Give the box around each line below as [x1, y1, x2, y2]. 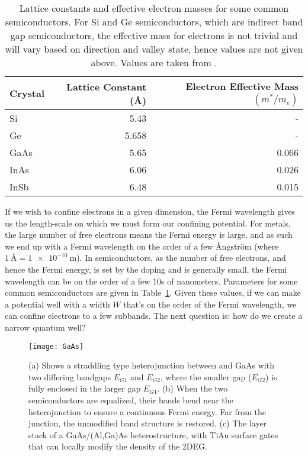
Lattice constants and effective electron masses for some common [19, 1, 289, 15]
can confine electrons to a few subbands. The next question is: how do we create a [5, 309, 303, 322]
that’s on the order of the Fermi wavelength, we [123, 297, 297, 310]
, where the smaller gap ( [161, 370, 252, 383]
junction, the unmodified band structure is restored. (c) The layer [28, 417, 267, 429]
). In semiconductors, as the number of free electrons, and [76, 251, 286, 264]
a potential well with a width [5, 297, 110, 310]
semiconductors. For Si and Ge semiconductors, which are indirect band [5, 15, 303, 28]
